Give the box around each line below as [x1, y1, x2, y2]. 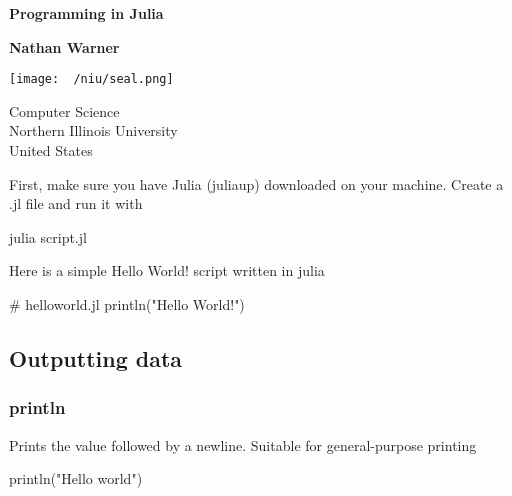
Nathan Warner [9, 36, 120, 57]
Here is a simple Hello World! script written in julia [9, 260, 325, 281]
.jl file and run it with [9, 193, 143, 214]
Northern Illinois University [9, 120, 178, 141]
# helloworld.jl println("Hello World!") [9, 294, 245, 314]
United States [9, 140, 93, 161]
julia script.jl [9, 226, 87, 247]
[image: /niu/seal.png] [9, 72, 174, 87]
